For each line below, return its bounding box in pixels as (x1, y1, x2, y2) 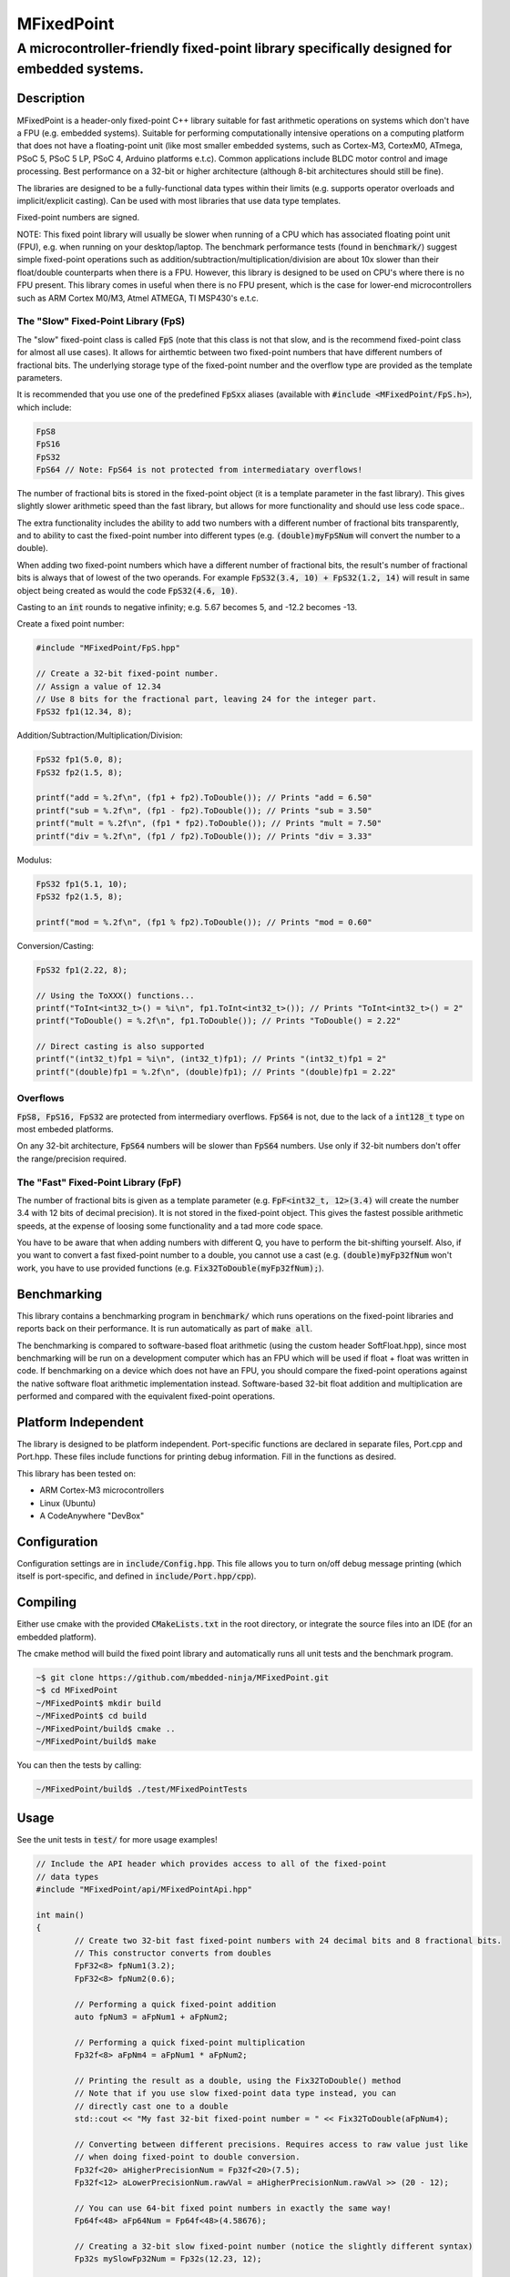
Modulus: (16, 854, 52, 865)
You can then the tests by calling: (16, 1759, 142, 1771)
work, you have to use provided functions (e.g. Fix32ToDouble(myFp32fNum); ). (16, 1262, 325, 1273)
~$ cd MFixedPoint (36, 1685, 118, 1696)
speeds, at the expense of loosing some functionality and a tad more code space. (16, 1220, 323, 1231)
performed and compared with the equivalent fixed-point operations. (16, 1391, 275, 1402)
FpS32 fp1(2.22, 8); (36, 965, 127, 975)
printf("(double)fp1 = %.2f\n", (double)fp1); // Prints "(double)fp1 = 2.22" (36, 1067, 396, 1077)
